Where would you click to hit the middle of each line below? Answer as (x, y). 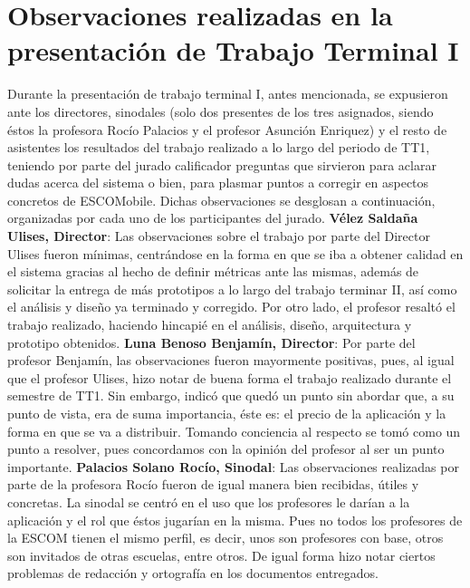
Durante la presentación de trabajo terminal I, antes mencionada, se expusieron (228, 94)
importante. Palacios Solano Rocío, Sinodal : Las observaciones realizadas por (233, 466)
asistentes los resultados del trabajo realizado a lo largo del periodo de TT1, (219, 147)
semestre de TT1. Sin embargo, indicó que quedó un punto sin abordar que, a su (231, 395)
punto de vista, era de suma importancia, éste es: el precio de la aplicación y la (227, 413)
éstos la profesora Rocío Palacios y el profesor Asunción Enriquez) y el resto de (227, 129)
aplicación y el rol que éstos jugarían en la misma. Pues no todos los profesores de (235, 520)
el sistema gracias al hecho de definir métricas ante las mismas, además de (213, 271)
